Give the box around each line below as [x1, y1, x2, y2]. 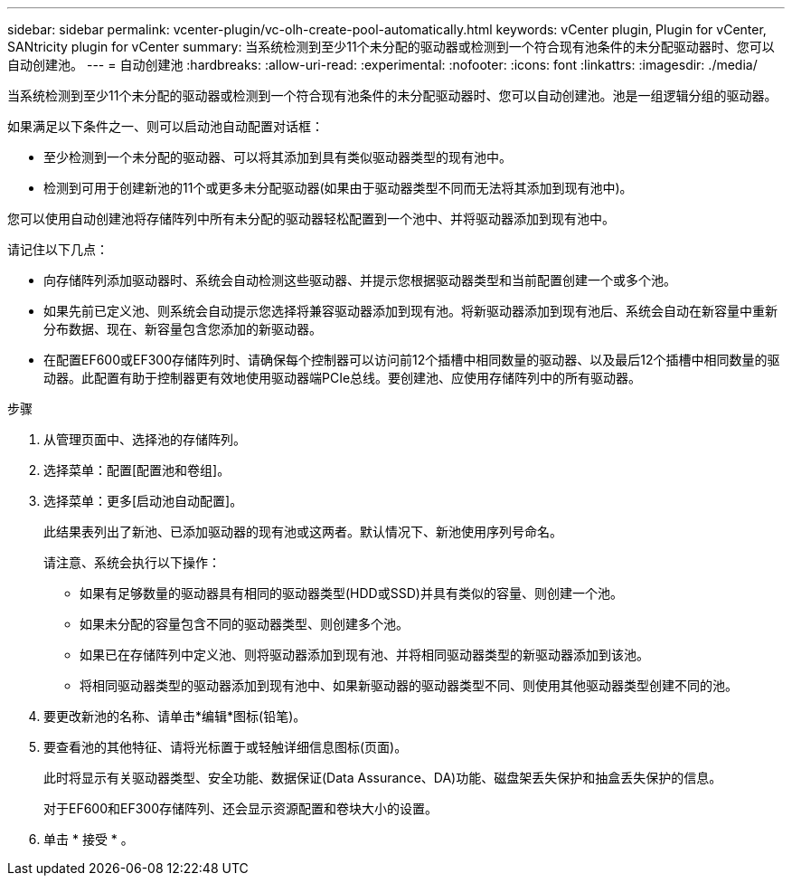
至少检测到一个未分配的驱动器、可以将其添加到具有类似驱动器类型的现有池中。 [43, 149, 512, 165]
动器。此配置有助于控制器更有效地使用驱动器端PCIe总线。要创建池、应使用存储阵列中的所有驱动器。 [43, 370, 642, 385]
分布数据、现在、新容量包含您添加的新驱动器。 [43, 321, 322, 337]
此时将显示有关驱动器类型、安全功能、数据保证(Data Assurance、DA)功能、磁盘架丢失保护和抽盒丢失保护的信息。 [43, 770, 722, 785]
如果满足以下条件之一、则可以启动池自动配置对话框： [7, 119, 324, 134]
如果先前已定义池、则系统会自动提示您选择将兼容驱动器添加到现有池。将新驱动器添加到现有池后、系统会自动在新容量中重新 [43, 303, 778, 318]
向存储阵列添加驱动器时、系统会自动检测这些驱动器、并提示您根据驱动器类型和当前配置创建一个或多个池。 [43, 272, 676, 288]
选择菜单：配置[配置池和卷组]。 [43, 462, 231, 478]
